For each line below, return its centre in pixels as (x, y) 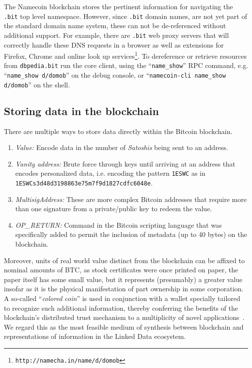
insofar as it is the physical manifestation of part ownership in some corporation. (124, 289)
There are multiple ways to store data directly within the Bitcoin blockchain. (118, 131)
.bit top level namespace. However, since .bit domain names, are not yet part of (126, 16)
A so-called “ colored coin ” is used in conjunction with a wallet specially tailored (122, 298)
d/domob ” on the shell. (37, 84)
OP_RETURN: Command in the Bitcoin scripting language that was (118, 225)
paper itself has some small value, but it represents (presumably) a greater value (123, 279)
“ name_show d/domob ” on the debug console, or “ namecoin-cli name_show (115, 75)
